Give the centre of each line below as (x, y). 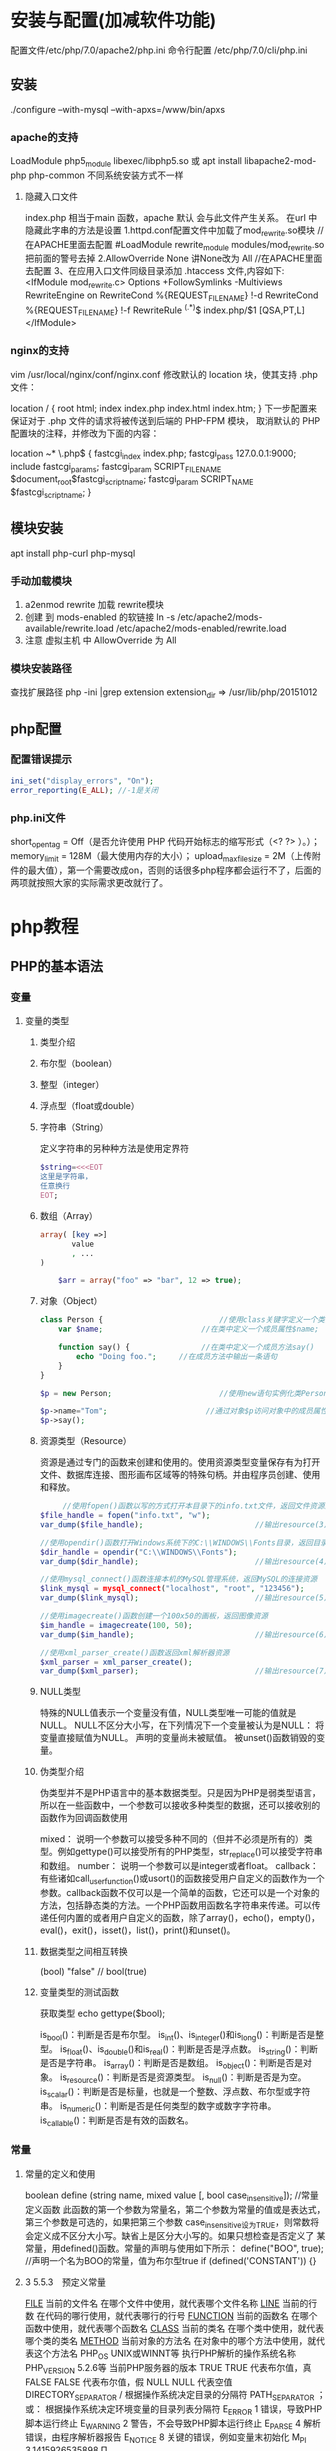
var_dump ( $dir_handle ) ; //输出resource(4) (184, 1561)
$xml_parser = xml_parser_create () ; (116, 1662)
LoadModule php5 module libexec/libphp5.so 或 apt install (126, 162)
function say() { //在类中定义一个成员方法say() (186, 1347)
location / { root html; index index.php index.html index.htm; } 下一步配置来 (164, 408)
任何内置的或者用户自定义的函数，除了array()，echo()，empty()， (184, 1917)
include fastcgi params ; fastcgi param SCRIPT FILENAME (116, 467)
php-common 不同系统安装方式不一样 (106, 175)
